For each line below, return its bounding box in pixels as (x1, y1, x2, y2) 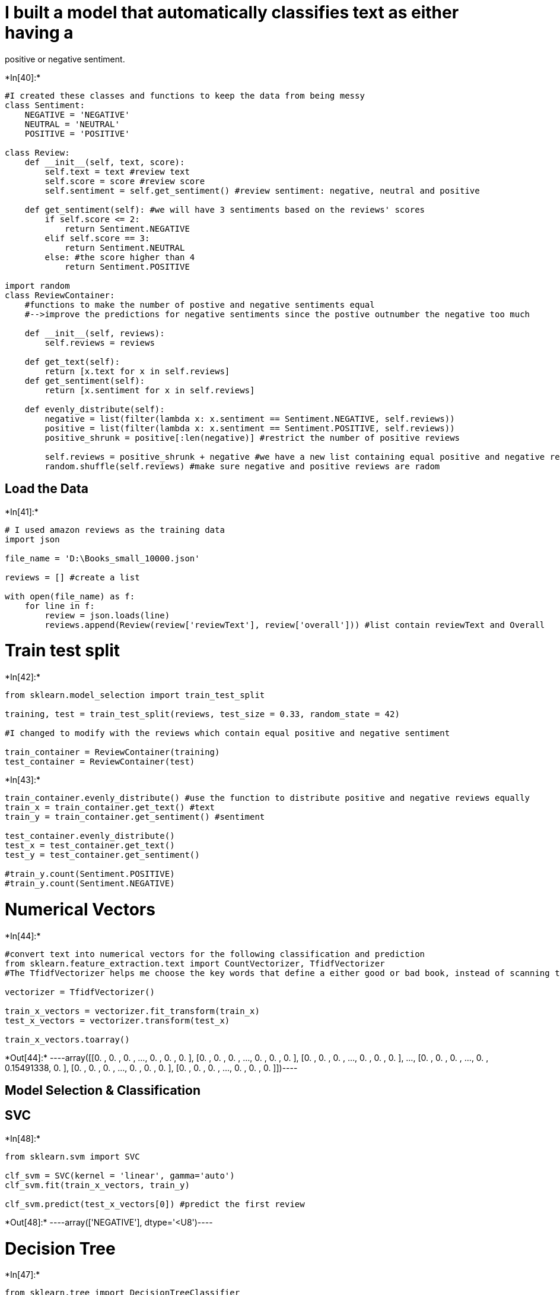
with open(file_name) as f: (5, 591, 135, 601)
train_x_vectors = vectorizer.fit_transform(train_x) (5, 1006, 260, 1016)
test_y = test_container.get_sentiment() (5, 850, 200, 860)
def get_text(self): (24, 356, 120, 367)
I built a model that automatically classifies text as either (5, 2, 459, 23)
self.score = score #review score (44, 176, 205, 186)
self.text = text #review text (44, 166, 190, 176)
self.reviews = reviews (44, 337, 155, 348)
